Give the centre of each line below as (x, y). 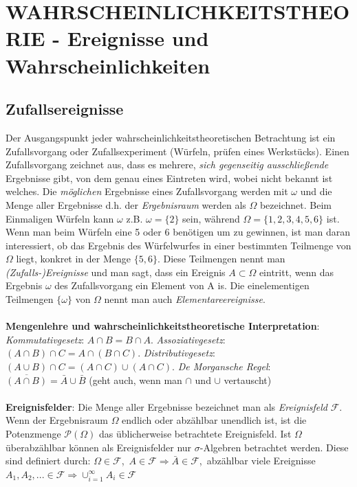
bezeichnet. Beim (295, 204)
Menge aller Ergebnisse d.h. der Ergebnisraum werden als (126, 204)
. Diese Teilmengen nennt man (221, 259)
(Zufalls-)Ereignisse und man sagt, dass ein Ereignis (116, 272)
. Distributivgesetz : (176, 353)
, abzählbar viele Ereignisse (257, 461)
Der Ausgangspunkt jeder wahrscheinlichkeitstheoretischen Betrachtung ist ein (171, 137)
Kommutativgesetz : (45, 339)
